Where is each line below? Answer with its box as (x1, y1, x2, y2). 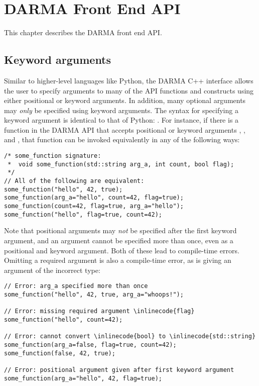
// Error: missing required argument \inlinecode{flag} (4, 308, 195, 315)
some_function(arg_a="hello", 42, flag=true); (4, 374, 162, 382)
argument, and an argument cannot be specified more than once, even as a (4, 235, 233, 245)
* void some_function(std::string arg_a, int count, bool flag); (8, 160, 234, 168)
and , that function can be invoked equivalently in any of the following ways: (4, 134, 240, 145)
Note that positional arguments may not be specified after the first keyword (4, 225, 237, 236)
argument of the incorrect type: (4, 264, 100, 275)
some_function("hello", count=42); (4, 316, 123, 323)
